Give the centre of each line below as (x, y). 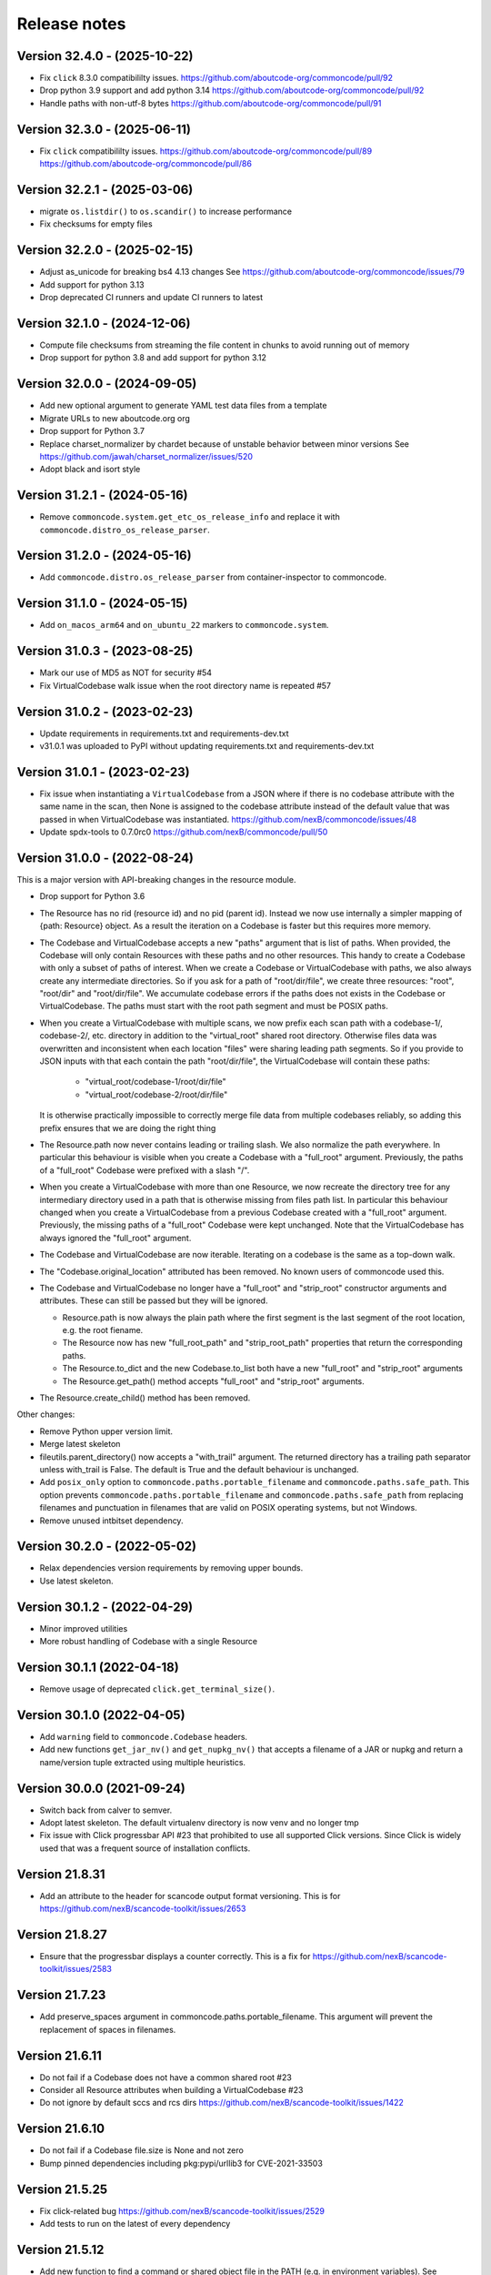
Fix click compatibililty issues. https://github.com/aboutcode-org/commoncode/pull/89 (206, 151)
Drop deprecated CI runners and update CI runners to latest (151, 298)
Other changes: (46, 1414)
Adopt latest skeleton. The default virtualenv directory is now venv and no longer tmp (199, 1823)
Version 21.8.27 (62, 1934)
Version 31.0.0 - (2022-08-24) (105, 858)
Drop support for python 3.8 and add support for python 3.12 (153, 358)
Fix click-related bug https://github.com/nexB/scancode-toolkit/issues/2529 (182, 2210)
